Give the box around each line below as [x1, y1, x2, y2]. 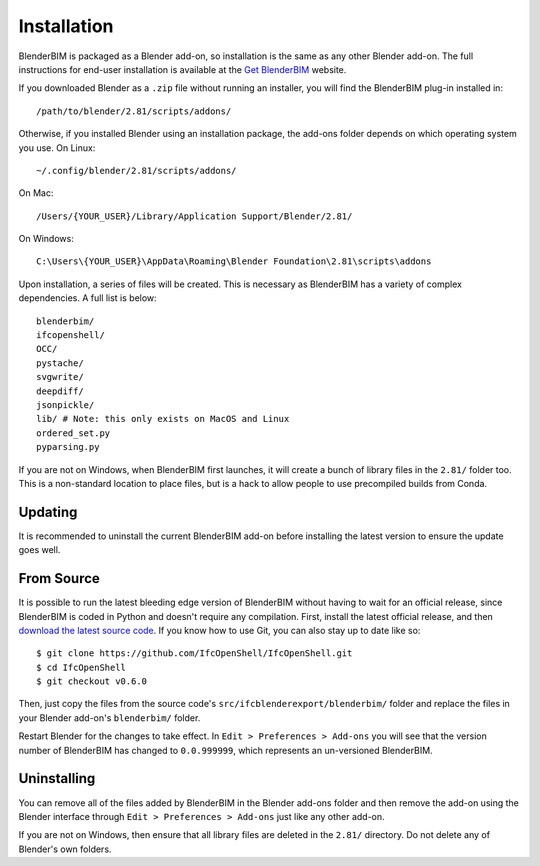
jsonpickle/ [36, 399, 95, 410]
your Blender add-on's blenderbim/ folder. [18, 711, 201, 724]
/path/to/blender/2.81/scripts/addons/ [36, 105, 232, 117]
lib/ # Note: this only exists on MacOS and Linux [36, 413, 290, 425]
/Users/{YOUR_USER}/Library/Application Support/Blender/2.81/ [36, 210, 353, 222]
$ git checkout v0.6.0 [36, 676, 148, 687]
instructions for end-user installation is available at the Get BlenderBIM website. [18, 63, 347, 75]
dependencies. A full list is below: [18, 292, 157, 304]
